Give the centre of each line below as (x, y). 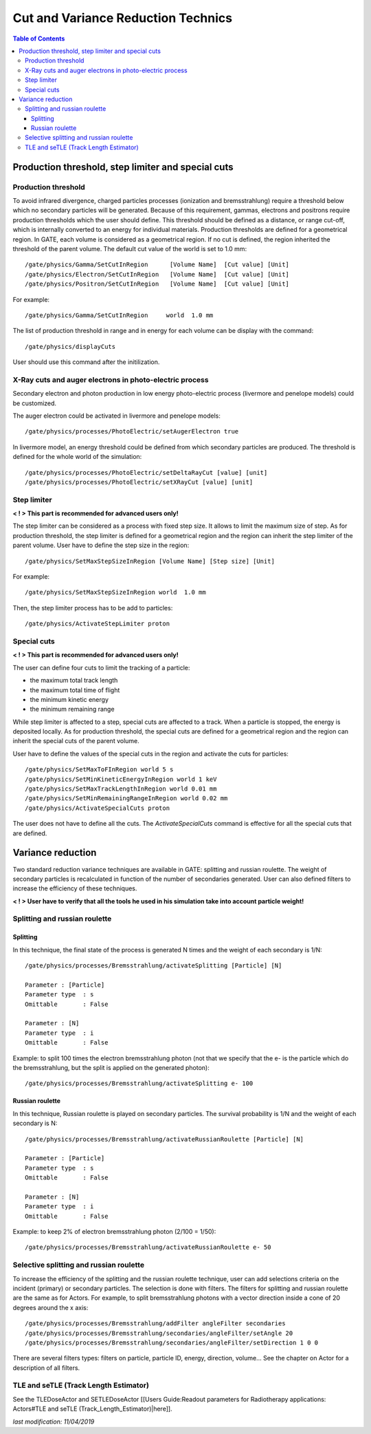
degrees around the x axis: (50, 1307)
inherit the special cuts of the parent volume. (76, 741)
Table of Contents (39, 39)
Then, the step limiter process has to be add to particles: (93, 608)
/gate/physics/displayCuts (70, 346)
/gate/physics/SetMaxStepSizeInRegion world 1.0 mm (115, 592)
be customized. (35, 403)
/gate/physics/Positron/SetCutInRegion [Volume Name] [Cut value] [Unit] (157, 284)
